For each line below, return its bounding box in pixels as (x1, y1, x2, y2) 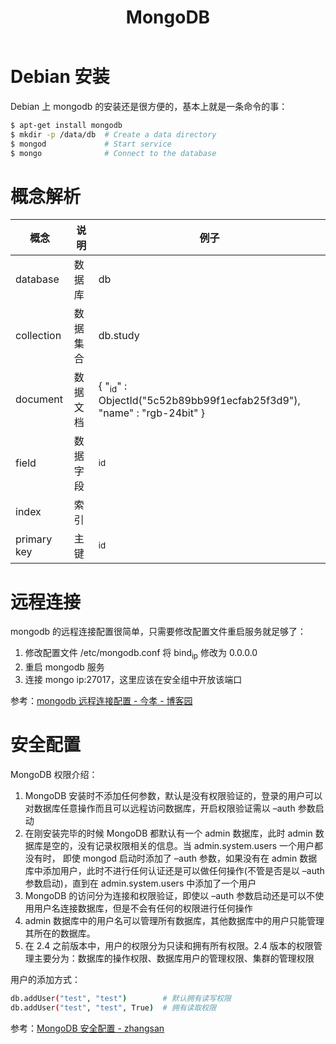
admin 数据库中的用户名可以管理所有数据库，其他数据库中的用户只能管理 (24, 915, 325, 927)
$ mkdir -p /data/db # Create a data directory (10, 129, 217, 140)
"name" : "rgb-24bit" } (98, 406, 205, 420)
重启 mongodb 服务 (24, 661, 105, 673)
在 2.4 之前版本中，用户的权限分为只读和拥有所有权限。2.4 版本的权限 (24, 940, 314, 952)
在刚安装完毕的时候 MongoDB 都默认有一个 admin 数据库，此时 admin (24, 827, 313, 840)
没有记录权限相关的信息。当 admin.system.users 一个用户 (77, 840, 315, 852)
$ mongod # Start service (10, 139, 172, 149)
